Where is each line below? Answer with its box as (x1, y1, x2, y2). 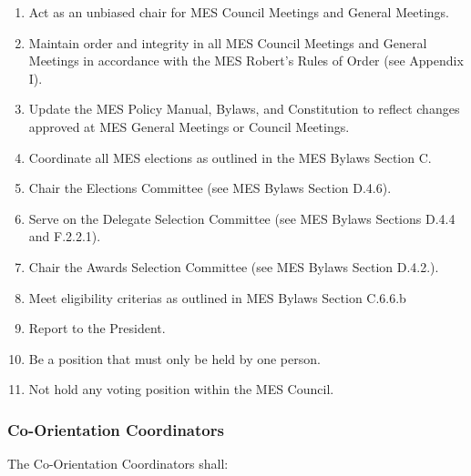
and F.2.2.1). (28, 227, 101, 246)
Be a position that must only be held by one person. (28, 349, 321, 368)
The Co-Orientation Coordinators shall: (7, 454, 229, 473)
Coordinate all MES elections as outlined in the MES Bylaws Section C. (28, 147, 432, 167)
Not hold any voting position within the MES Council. (28, 380, 334, 399)
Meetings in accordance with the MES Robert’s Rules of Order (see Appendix (28, 51, 464, 70)
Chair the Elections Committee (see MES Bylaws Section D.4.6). (28, 178, 392, 197)
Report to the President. (28, 319, 166, 338)
